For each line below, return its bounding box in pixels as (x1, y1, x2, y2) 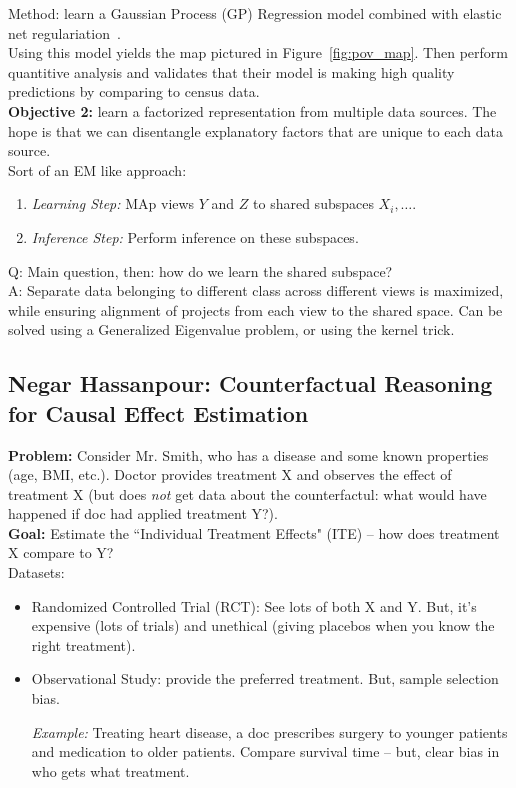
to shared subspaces (253, 193, 374, 214)
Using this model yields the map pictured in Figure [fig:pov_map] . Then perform (8, 42, 508, 63)
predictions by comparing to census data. (8, 81, 260, 102)
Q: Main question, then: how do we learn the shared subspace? (8, 260, 393, 281)
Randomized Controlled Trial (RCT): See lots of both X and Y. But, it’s (31, 595, 477, 616)
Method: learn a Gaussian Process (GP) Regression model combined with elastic (8, 3, 502, 23)
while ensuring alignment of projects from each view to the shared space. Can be (8, 299, 503, 320)
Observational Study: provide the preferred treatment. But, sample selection (31, 668, 499, 689)
